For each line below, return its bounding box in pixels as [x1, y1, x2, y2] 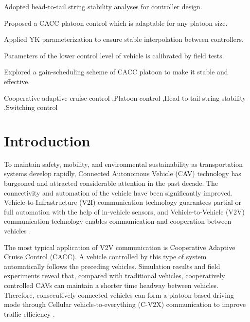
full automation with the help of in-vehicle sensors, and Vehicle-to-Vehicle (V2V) [4, 206, 245, 216]
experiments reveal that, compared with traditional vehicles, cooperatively [4, 270, 225, 281]
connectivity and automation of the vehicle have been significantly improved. [4, 187, 233, 197]
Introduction [4, 130, 90, 150]
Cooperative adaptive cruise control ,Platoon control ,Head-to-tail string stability [4, 92, 246, 103]
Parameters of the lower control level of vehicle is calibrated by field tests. [4, 50, 224, 60]
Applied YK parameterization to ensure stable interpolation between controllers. [4, 34, 244, 44]
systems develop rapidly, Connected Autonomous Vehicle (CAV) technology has [4, 168, 241, 179]
